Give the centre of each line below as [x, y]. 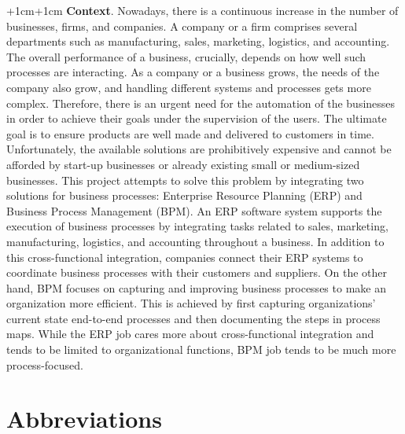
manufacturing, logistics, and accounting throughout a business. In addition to [195, 241]
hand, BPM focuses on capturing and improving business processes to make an [196, 287]
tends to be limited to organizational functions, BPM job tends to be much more [201, 349]
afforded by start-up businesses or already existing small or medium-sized [183, 164]
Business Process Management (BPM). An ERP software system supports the [194, 210]
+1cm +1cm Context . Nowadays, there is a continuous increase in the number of [202, 10]
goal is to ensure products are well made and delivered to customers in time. [190, 133]
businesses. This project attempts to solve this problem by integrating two [185, 180]
